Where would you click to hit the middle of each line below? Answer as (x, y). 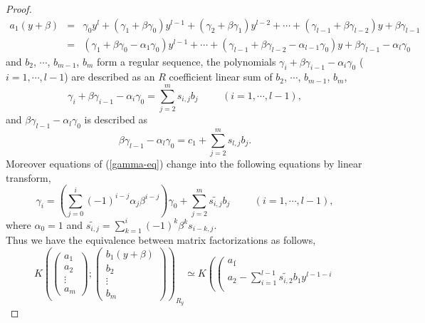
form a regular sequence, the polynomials (186, 61)
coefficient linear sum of (221, 77)
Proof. (19, 9)
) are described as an (110, 77)
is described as (116, 119)
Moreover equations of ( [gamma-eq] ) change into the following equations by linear (184, 164)
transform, (28, 177)
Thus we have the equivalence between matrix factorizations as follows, (161, 240)
